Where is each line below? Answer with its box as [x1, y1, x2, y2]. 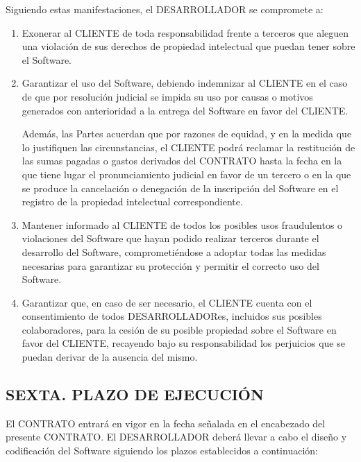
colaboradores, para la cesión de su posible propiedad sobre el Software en [22, 322, 337, 336]
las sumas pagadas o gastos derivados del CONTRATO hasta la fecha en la [22, 153, 342, 168]
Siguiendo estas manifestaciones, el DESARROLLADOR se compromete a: [6, 2, 324, 16]
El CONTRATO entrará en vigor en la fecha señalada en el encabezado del [6, 416, 326, 430]
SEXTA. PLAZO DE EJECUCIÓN [6, 384, 264, 405]
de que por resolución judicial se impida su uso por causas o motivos [22, 89, 313, 103]
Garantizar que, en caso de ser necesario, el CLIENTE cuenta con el [22, 295, 312, 309]
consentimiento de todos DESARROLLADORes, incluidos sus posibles [22, 309, 322, 323]
